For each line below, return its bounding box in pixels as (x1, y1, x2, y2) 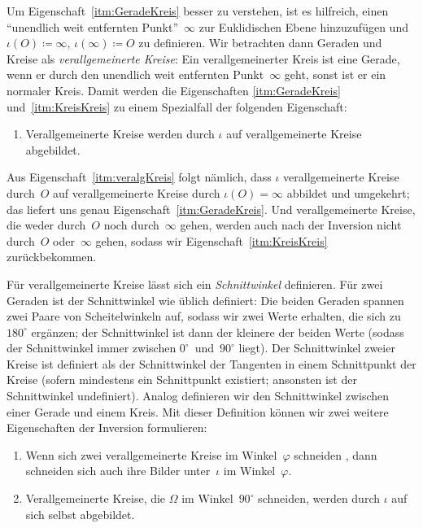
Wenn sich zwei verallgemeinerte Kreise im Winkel (25, 446, 277, 463)
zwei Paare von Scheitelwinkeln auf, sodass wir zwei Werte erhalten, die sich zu (7, 308, 401, 325)
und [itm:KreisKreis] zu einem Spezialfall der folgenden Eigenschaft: (7, 98, 347, 115)
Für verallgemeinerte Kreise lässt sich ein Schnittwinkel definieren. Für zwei (7, 275, 383, 292)
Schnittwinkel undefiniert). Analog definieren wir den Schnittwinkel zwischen (7, 387, 390, 404)
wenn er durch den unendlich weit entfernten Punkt (7, 66, 264, 83)
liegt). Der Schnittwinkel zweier (238, 339, 395, 356)
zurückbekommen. (7, 248, 97, 265)
